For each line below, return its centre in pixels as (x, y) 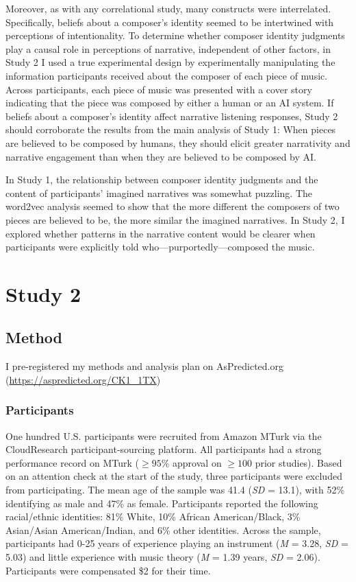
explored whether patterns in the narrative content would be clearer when (161, 233)
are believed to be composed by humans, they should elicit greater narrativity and (178, 142)
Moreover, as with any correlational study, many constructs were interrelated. (168, 8)
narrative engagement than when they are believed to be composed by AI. (161, 156)
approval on (197, 462)
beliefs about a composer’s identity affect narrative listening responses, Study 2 (172, 116)
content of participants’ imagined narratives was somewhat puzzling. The (159, 193)
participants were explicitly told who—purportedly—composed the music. (160, 247)
